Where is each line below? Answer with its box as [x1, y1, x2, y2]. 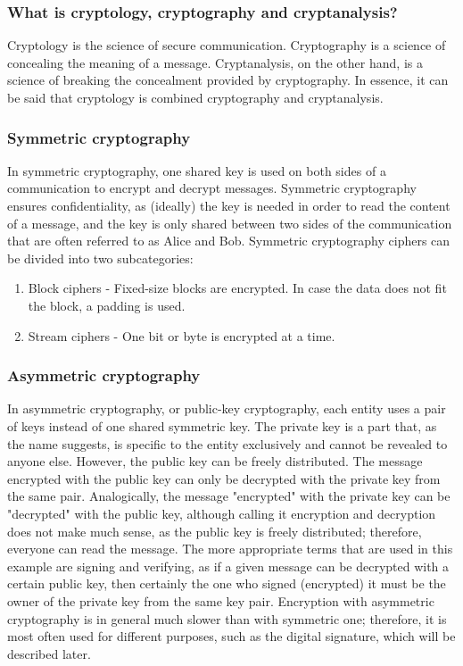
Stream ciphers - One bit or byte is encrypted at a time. [28, 326, 335, 345]
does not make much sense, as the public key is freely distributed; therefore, [7, 521, 422, 540]
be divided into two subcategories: [7, 248, 194, 267]
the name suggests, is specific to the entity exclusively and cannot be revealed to [7, 434, 448, 453]
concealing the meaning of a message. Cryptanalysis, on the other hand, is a [7, 53, 423, 71]
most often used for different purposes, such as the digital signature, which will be [7, 627, 456, 645]
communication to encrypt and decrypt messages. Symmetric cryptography [7, 179, 417, 197]
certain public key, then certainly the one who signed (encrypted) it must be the [7, 574, 446, 593]
